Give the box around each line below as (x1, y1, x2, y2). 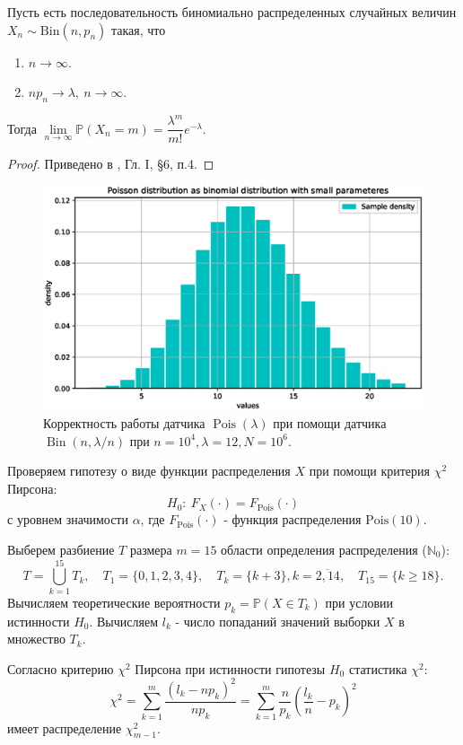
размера (129, 540, 172, 559)
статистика (348, 659, 407, 678)
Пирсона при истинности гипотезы (135, 659, 326, 678)
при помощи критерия (309, 461, 430, 480)
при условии (325, 592, 394, 611)
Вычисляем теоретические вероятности (7, 592, 221, 611)
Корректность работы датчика (43, 414, 205, 433)
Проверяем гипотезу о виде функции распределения (7, 461, 291, 480)
